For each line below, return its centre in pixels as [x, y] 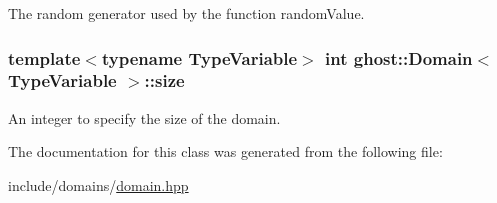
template [44, 57]
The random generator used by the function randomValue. [186, 13]
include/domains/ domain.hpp [98, 184]
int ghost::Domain [399, 57]
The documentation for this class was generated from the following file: [225, 151]
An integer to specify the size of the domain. [144, 117]
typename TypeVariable [199, 57]
